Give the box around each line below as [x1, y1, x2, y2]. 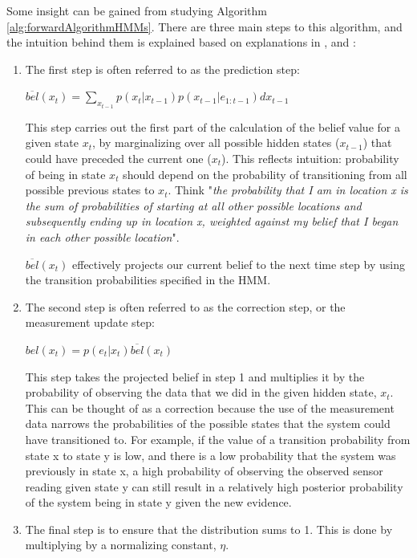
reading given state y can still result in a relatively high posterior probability [25, 478, 403, 495]
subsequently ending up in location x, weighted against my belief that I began [25, 213, 399, 230]
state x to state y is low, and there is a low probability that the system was [25, 446, 396, 463]
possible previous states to [25, 181, 155, 198]
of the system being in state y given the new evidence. [25, 494, 292, 511]
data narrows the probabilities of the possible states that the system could [25, 415, 391, 432]
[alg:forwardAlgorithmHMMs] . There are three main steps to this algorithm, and [6, 18, 403, 35]
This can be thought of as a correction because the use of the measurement [25, 399, 395, 416]
